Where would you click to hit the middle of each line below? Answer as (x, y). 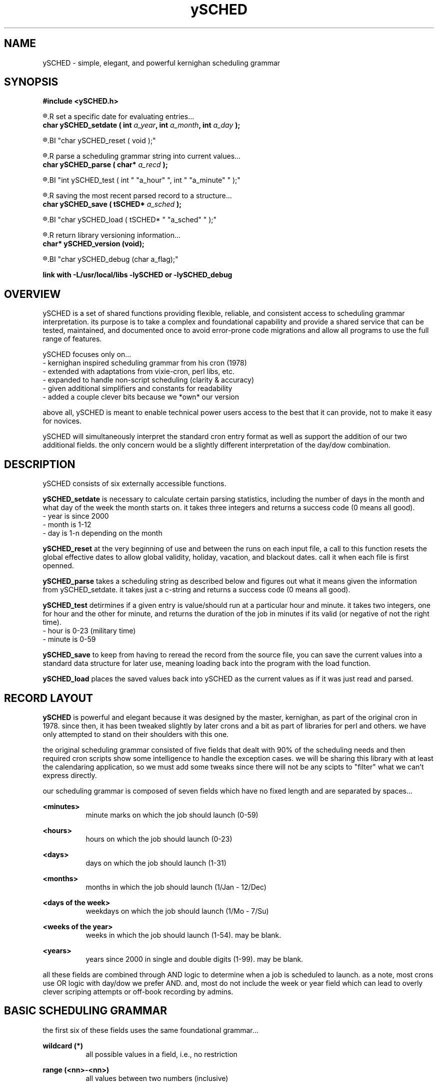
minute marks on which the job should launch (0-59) (172, 815)
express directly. (70, 775)
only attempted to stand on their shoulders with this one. (136, 734)
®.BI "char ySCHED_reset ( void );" (99, 141)
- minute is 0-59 (69, 639)
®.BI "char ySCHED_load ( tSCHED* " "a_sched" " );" (129, 220)
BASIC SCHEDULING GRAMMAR (86, 1011)
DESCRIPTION (40, 464)
